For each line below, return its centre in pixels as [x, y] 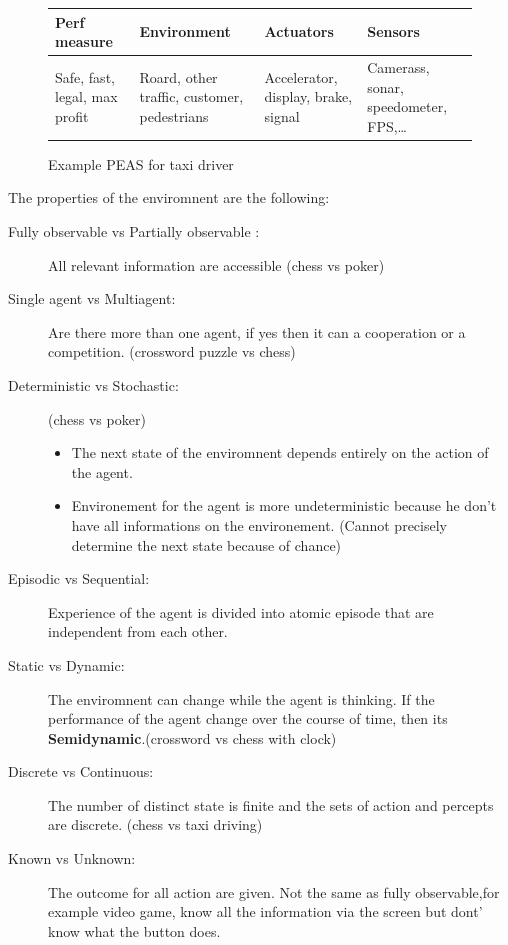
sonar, [385, 86]
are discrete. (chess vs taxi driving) [155, 824]
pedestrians [174, 115]
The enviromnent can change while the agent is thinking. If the [241, 698]
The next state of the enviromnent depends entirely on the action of [280, 452]
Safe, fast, [85, 76]
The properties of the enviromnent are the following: [169, 197]
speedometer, [407, 106]
